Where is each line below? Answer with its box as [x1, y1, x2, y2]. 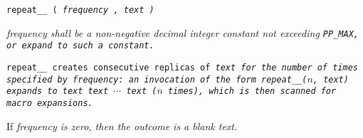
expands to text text [6, 86, 109, 97]
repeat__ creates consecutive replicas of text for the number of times [6, 62, 358, 73]
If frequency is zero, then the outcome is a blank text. [6, 118, 238, 133]
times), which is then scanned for [167, 86, 337, 97]
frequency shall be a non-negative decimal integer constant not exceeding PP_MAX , [6, 25, 359, 40]
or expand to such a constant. [6, 41, 154, 51]
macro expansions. [6, 97, 93, 108]
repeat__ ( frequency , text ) [6, 5, 154, 15]
